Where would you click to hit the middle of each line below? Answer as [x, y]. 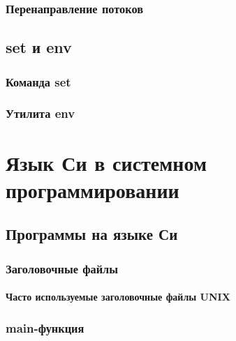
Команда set [38, 81]
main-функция [45, 327]
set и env [39, 47]
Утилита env [40, 113]
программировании [93, 189]
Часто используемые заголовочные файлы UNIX [118, 297]
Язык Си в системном [106, 162]
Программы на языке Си [92, 234]
